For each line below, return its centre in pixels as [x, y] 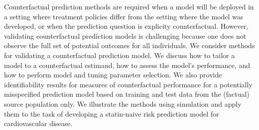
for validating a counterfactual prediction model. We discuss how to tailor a [120, 55]
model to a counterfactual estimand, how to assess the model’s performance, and [127, 65]
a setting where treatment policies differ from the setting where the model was [124, 16]
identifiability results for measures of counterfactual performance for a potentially [128, 84]
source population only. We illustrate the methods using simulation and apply [123, 103]
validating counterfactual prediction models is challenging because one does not [125, 35]
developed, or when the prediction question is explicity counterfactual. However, [126, 26]
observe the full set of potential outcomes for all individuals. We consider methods [129, 45]
